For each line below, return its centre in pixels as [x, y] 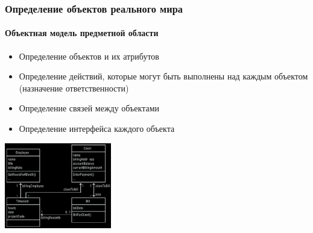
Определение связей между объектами [89, 108]
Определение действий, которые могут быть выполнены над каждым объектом [163, 76]
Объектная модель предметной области [82, 33]
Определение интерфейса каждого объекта [97, 129]
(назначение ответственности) [74, 88]
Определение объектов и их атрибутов [89, 56]
